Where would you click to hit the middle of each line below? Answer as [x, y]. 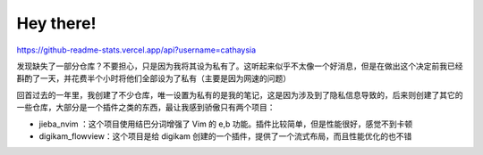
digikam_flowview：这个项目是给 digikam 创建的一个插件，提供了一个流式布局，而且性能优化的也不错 [225, 136]
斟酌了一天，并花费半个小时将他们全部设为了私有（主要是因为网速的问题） [153, 78]
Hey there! [56, 23]
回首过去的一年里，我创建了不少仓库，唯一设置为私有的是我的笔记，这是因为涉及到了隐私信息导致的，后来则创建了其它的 [240, 94]
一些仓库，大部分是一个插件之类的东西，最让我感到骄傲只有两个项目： [146, 108]
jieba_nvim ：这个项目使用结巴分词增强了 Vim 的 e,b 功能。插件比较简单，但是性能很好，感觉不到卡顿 [226, 124]
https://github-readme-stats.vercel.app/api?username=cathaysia [136, 50]
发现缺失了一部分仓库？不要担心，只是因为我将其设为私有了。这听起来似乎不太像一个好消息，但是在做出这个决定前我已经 [240, 66]
